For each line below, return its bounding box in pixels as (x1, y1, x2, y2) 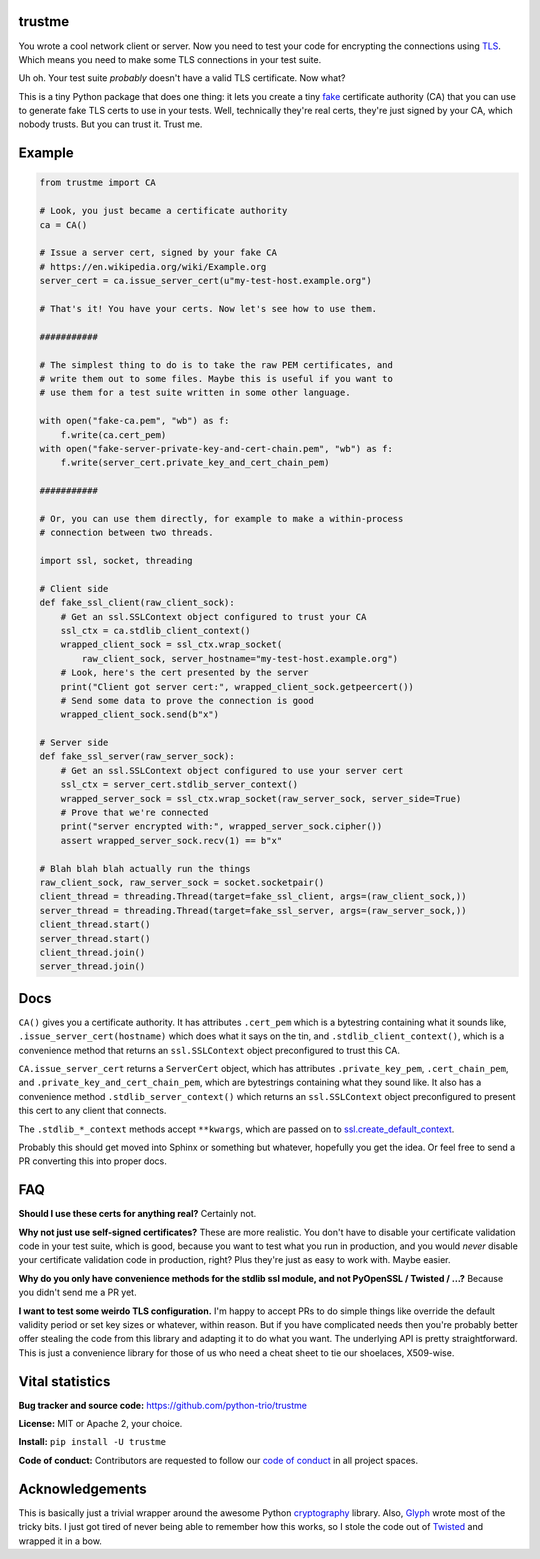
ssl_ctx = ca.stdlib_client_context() (60, 625, 251, 636)
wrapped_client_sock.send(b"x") (60, 709, 220, 720)
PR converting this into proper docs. (18, 1155, 167, 1167)
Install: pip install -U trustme (18, 1436, 167, 1448)
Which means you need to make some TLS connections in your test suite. (18, 53, 322, 65)
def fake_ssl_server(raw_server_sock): (39, 751, 235, 762)
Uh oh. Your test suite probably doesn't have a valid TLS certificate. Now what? (18, 72, 346, 84)
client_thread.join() (39, 946, 146, 958)
